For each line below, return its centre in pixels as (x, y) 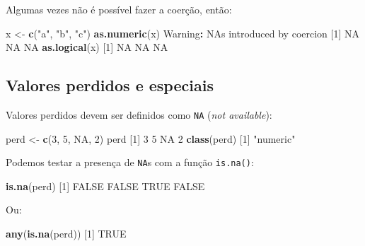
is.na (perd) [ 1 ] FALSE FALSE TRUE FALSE (105, 186)
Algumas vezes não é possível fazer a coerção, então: (119, 9)
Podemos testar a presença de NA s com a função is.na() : (130, 162)
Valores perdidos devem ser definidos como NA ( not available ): (139, 114)
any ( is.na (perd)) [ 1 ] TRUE (66, 234)
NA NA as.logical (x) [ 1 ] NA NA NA (87, 47)
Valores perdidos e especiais (110, 85)
